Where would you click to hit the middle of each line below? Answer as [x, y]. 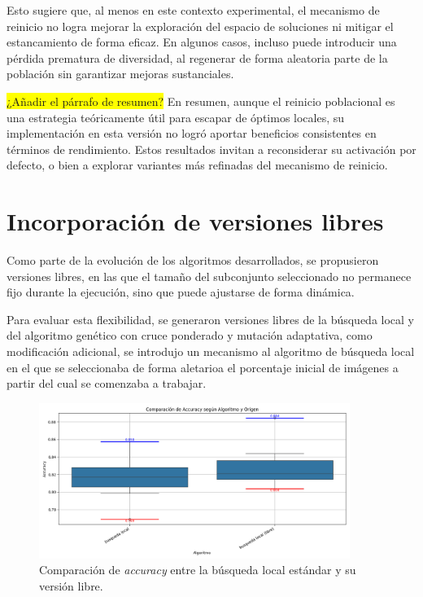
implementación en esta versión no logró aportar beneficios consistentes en [192, 133]
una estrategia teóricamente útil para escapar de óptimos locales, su [176, 117]
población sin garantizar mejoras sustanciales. [120, 74]
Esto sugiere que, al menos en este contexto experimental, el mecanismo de [193, 10]
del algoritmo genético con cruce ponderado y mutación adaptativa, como [190, 335]
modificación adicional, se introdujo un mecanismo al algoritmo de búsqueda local [211, 351]
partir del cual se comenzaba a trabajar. [107, 383]
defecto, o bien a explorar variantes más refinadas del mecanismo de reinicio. [197, 165]
